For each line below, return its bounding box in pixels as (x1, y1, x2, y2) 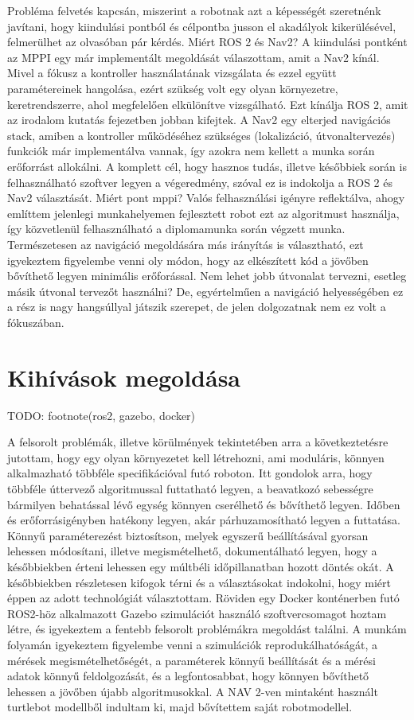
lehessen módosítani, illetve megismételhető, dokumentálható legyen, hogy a (7, 543, 377, 559)
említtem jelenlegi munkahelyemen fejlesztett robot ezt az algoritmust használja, (7, 204, 400, 221)
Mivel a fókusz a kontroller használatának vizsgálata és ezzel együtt (7, 64, 337, 81)
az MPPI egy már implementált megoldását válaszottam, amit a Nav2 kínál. (7, 49, 380, 65)
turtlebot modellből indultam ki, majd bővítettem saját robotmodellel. (7, 699, 353, 715)
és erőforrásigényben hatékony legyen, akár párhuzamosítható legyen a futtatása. (7, 512, 401, 528)
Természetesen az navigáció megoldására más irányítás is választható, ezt (7, 235, 364, 252)
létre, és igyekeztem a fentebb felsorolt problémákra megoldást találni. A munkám (7, 621, 407, 637)
